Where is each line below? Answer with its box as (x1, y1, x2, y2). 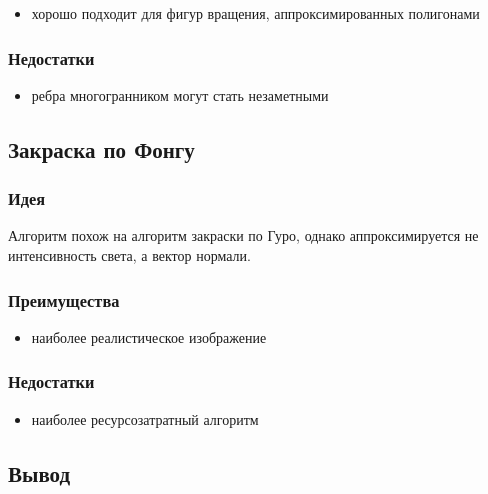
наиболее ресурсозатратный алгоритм (31, 408, 259, 429)
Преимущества (8, 287, 120, 312)
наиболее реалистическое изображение (31, 326, 267, 347)
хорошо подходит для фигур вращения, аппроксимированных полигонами (31, 3, 480, 23)
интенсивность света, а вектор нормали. (8, 245, 251, 265)
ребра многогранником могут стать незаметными (31, 84, 329, 105)
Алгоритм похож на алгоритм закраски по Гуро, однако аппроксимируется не (8, 225, 479, 246)
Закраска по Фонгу (8, 133, 195, 164)
